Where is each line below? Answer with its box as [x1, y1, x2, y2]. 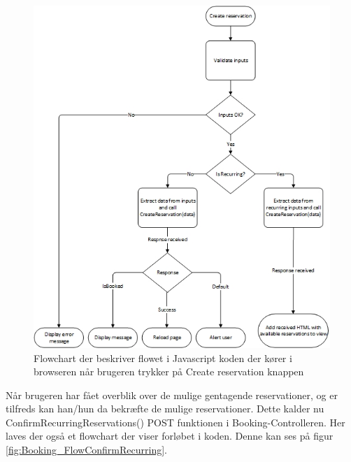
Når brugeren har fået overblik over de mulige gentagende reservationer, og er [6, 387, 338, 402]
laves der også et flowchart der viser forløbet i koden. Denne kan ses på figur [6, 428, 334, 443]
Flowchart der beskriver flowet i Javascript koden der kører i [34, 350, 292, 365]
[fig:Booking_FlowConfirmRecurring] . [6, 442, 167, 457]
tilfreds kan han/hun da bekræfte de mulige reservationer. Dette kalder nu [6, 401, 324, 416]
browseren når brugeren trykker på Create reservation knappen [34, 364, 304, 379]
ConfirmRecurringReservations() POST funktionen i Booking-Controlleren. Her [6, 414, 345, 429]
